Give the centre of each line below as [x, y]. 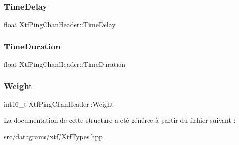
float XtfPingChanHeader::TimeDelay [60, 24]
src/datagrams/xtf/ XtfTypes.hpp [53, 137]
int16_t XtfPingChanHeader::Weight [59, 104]
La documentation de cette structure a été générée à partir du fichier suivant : [120, 120]
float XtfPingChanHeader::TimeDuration [65, 64]
